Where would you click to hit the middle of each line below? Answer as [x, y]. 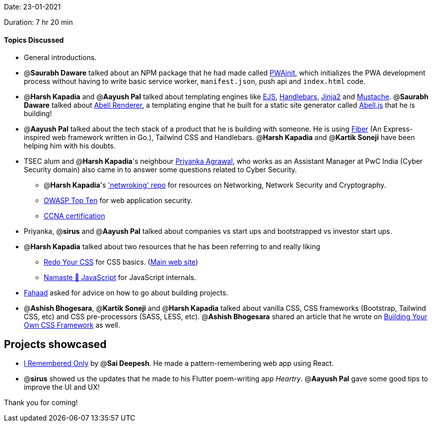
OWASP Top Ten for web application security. [118, 201]
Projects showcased [55, 344]
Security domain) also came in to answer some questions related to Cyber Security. [160, 170]
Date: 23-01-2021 [33, 7]
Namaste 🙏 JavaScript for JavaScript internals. [120, 278]
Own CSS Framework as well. [72, 325]
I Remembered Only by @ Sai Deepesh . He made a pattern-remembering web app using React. [179, 363]
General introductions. [60, 58]
